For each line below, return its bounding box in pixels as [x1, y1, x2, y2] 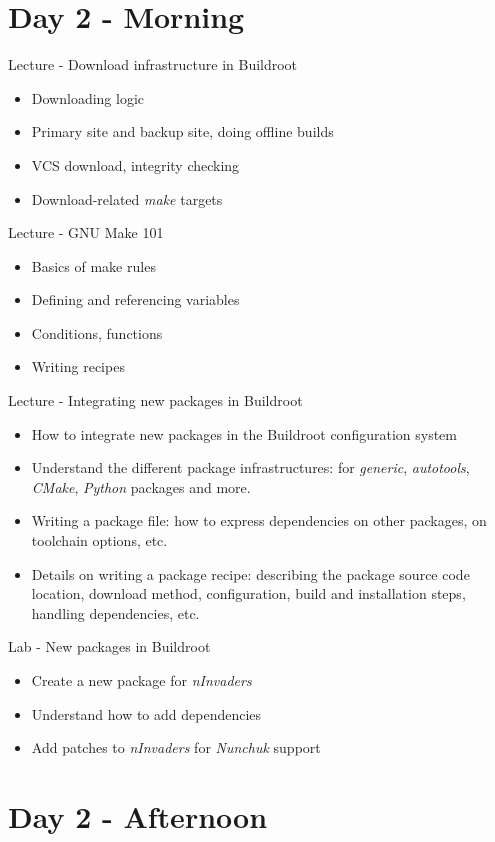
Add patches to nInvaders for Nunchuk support [31, 737, 321, 758]
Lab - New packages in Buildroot [8, 636, 211, 657]
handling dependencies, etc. [31, 602, 200, 623]
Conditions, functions [31, 322, 163, 343]
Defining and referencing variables [31, 289, 240, 310]
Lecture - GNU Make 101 [8, 222, 164, 243]
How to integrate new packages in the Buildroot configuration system [31, 423, 457, 444]
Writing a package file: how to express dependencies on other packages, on [31, 510, 487, 531]
